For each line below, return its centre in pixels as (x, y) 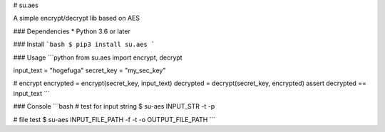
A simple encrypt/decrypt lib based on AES (77, 18)
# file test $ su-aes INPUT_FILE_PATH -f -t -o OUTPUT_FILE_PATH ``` (114, 119)
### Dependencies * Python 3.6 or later (72, 31)
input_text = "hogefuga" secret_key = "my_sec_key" (89, 70)
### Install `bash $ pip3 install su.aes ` (84, 44)
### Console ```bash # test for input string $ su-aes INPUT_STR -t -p (114, 106)
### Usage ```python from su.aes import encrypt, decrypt (98, 57)
